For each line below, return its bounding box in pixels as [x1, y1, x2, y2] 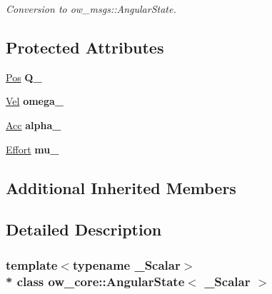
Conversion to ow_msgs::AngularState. [6, 1, 176, 16]
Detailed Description [6, 218, 162, 240]
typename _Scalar [72, 255, 181, 273]
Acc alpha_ [6, 117, 61, 132]
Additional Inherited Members [6, 176, 236, 198]
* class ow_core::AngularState [6, 272, 185, 290]
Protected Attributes [6, 36, 164, 58]
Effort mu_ [6, 141, 59, 156]
